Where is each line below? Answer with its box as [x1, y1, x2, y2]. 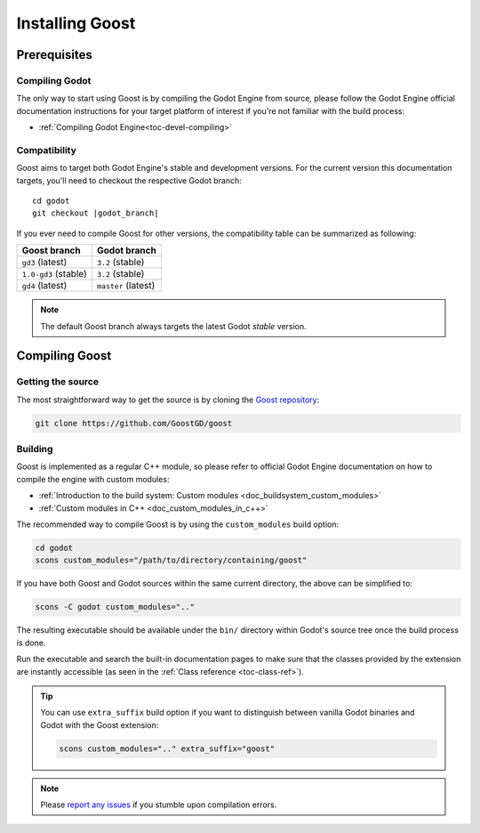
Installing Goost [16, 13, 136, 33]
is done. [16, 637, 46, 648]
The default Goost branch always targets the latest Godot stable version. [40, 320, 307, 331]
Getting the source [16, 376, 100, 388]
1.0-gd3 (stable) [21, 268, 88, 280]
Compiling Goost [16, 348, 112, 364]
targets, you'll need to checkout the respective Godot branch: [16, 174, 242, 186]
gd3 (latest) [21, 256, 68, 269]
